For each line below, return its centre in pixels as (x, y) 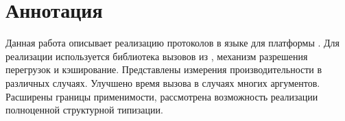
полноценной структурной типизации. (84, 110)
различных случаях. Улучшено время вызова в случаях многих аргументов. (163, 82)
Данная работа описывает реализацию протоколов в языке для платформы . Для (173, 43)
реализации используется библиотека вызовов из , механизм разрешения (157, 56)
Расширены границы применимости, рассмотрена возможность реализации (162, 96)
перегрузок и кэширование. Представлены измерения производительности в (164, 69)
